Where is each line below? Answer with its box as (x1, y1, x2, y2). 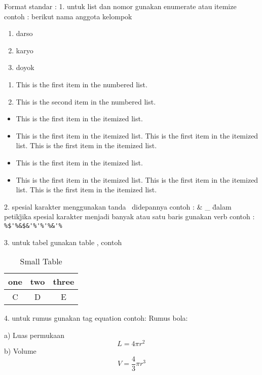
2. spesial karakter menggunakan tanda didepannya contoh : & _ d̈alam (4, 201, 232, 212)
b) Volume (4, 346, 36, 356)
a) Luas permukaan (4, 329, 64, 340)
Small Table (20, 255, 62, 267)
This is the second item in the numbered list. (16, 96, 156, 107)
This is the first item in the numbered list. (16, 79, 147, 89)
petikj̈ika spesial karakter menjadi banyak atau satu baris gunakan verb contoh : (4, 211, 255, 222)
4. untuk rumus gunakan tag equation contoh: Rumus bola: (4, 313, 188, 323)
